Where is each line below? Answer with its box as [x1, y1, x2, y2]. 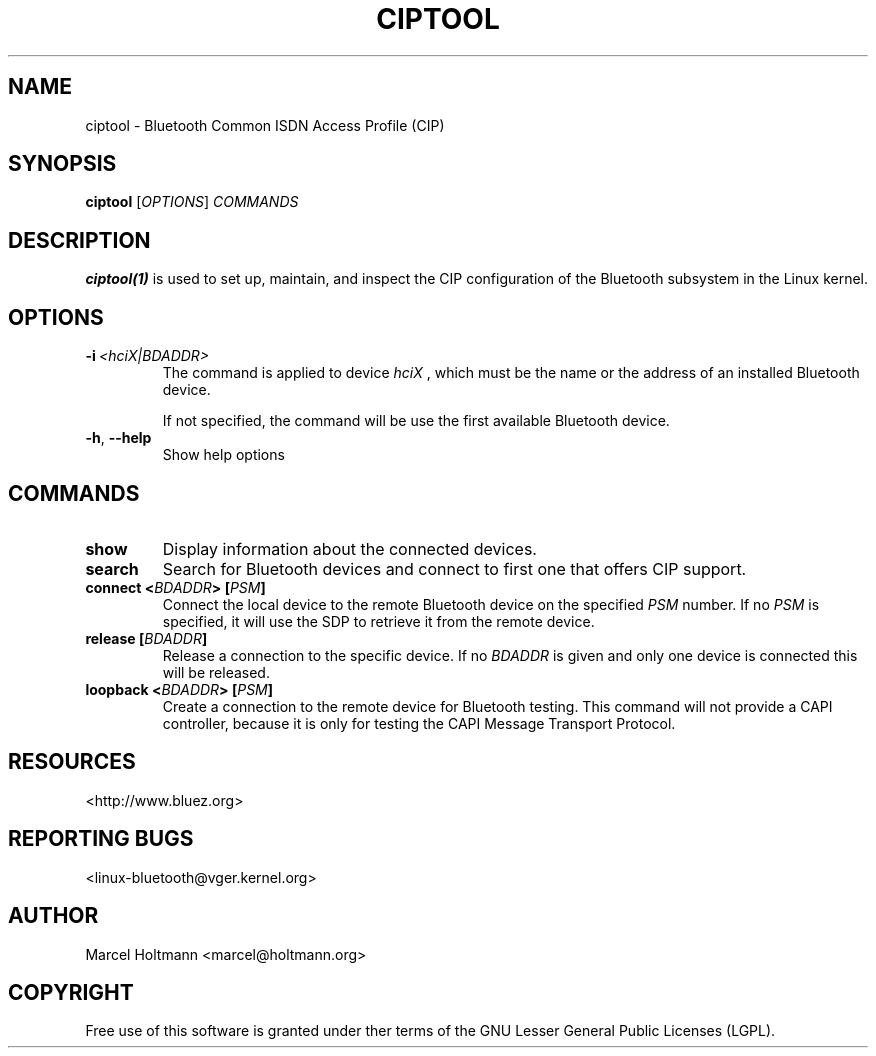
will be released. [162, 663, 270, 681]
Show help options [162, 446, 285, 464]
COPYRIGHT [8, 979, 134, 1005]
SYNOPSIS [8, 151, 117, 177]
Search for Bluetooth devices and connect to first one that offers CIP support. [162, 558, 747, 579]
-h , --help [85, 429, 152, 447]
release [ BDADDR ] [85, 629, 208, 647]
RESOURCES [8, 749, 136, 775]
